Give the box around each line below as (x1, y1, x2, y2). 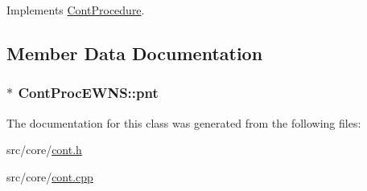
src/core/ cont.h (6, 141, 82, 158)
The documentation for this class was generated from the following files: (6, 114, 361, 131)
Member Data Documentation (6, 40, 263, 65)
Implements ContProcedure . (6, 2, 145, 18)
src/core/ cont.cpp (6, 168, 93, 185)
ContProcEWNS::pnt (18, 83, 159, 103)
